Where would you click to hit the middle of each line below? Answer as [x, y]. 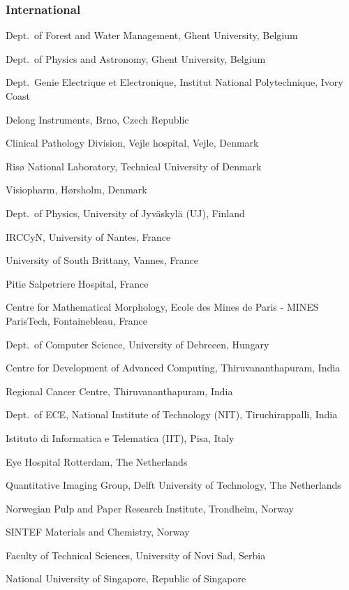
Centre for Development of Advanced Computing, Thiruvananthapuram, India [173, 368]
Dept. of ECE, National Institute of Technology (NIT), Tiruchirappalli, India [172, 414]
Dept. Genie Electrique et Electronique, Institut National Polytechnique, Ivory [174, 82]
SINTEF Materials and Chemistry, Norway [98, 532]
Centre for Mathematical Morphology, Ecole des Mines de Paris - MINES [162, 307]
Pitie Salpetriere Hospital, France [77, 283]
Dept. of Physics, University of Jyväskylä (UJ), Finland [125, 213]
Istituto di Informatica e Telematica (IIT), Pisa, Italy [120, 437]
